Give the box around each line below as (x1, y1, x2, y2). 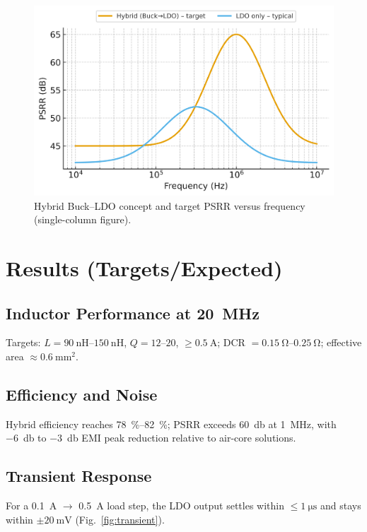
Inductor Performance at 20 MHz (6, 302, 260, 324)
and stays (320, 498, 361, 513)
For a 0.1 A (6, 498, 57, 513)
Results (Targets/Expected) (6, 253, 283, 282)
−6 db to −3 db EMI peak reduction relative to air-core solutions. (6, 430, 296, 445)
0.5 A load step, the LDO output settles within (78, 498, 284, 513)
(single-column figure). (34, 212, 132, 227)
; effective (320, 335, 362, 350)
